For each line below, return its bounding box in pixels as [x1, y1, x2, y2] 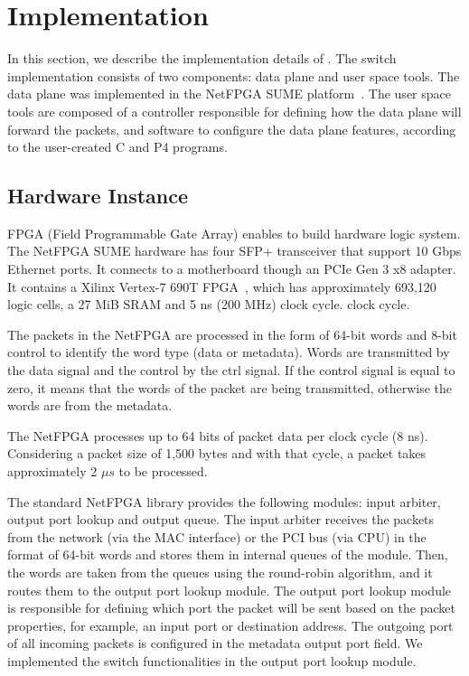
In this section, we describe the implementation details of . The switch [7, 49, 397, 68]
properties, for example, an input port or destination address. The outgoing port [7, 615, 454, 634]
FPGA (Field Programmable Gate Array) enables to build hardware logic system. [7, 223, 461, 242]
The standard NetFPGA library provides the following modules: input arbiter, [7, 492, 441, 511]
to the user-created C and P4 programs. [7, 137, 228, 156]
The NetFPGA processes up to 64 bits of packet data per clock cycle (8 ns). [7, 426, 428, 445]
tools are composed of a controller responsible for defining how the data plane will [7, 101, 462, 120]
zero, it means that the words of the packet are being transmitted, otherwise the [7, 378, 453, 397]
